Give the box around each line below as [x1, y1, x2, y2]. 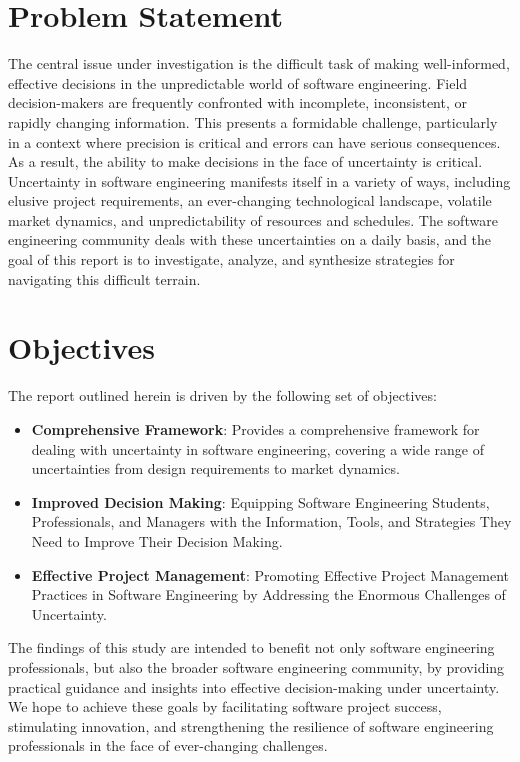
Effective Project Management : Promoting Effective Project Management [31, 564, 510, 585]
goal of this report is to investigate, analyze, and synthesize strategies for [8, 249, 455, 270]
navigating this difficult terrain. [8, 268, 201, 289]
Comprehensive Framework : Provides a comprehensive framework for [31, 418, 480, 439]
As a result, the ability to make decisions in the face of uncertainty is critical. [8, 151, 483, 172]
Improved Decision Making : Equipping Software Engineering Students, [31, 491, 490, 512]
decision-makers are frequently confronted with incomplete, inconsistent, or [8, 92, 468, 113]
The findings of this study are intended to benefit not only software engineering [8, 637, 495, 658]
